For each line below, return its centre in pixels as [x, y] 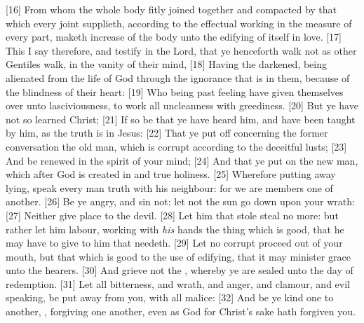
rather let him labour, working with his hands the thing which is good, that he [175, 229]
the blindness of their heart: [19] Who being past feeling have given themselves [175, 91]
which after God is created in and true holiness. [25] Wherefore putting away [171, 174]
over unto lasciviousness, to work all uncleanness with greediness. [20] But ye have [182, 105]
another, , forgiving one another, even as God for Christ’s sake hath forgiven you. [181, 311]
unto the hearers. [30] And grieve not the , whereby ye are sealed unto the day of [180, 270]
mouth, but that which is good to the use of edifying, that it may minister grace [178, 256]
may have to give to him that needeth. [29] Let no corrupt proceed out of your [174, 243]
